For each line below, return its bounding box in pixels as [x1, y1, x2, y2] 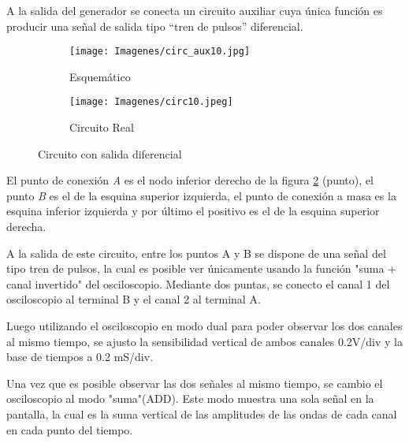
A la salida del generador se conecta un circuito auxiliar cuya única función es [6, 2, 383, 18]
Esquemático [69, 68, 131, 84]
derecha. [6, 218, 46, 235]
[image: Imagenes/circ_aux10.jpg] [69, 46, 251, 58]
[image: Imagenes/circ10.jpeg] [69, 96, 233, 108]
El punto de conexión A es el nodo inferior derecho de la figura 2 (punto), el [6, 172, 374, 188]
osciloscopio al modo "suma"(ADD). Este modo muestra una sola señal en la [6, 390, 374, 407]
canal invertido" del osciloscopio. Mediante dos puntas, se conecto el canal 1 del [6, 275, 390, 292]
